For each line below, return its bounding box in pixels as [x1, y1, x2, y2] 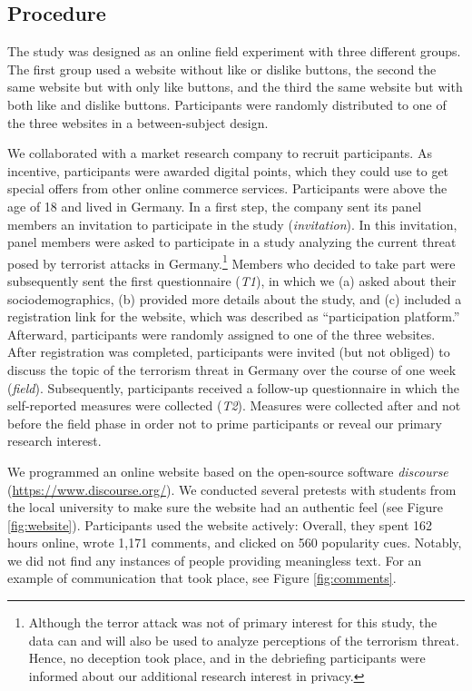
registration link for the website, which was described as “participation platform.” [7, 307, 460, 326]
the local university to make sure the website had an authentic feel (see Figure [7, 498, 444, 517]
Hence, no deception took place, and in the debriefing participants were [28, 648, 426, 667]
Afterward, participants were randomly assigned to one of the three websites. [7, 324, 436, 343]
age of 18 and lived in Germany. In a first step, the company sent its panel [7, 196, 422, 215]
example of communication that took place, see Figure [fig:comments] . [7, 568, 397, 587]
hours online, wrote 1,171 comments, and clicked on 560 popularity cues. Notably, [7, 533, 462, 552]
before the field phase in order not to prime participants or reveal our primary [7, 413, 442, 432]
